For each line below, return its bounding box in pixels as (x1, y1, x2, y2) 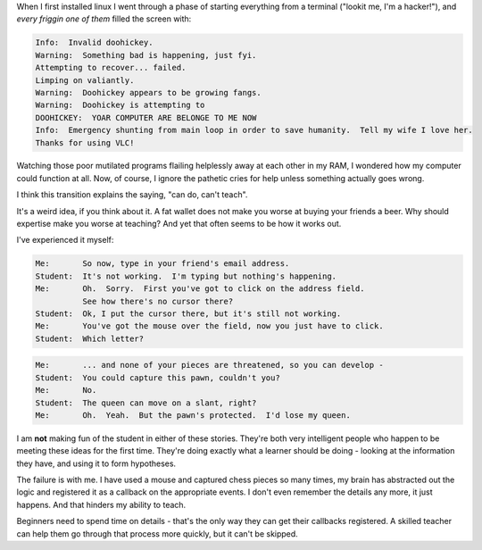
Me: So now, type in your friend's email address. (35, 259, 290, 269)
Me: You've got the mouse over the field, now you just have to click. (35, 321, 384, 331)
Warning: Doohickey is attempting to (35, 100, 205, 111)
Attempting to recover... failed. (35, 62, 187, 73)
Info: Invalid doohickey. (35, 37, 154, 48)
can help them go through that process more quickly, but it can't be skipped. (16, 528, 298, 539)
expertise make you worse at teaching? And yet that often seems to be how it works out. (16, 219, 342, 229)
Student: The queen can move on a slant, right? (35, 397, 257, 408)
